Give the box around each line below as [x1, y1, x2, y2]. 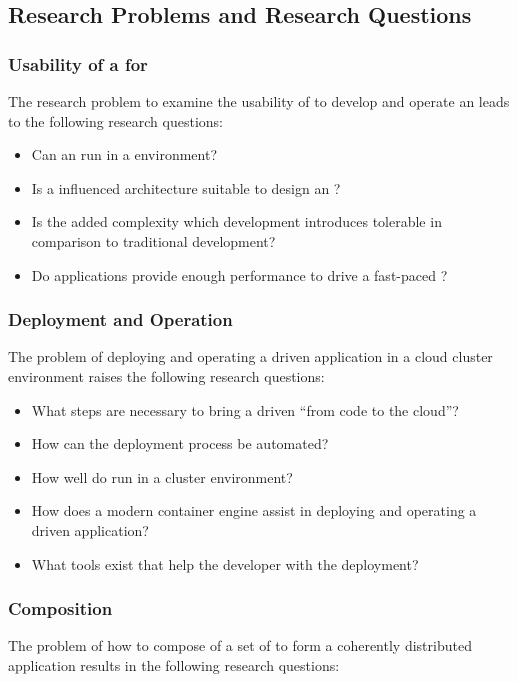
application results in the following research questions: [8, 654, 340, 675]
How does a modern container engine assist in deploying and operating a [31, 500, 477, 521]
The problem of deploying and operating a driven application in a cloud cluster [8, 346, 493, 367]
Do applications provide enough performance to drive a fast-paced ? [31, 264, 448, 285]
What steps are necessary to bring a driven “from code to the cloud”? [31, 399, 459, 420]
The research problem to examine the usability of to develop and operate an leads [8, 91, 510, 111]
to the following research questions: [8, 110, 223, 131]
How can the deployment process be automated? [31, 433, 329, 454]
